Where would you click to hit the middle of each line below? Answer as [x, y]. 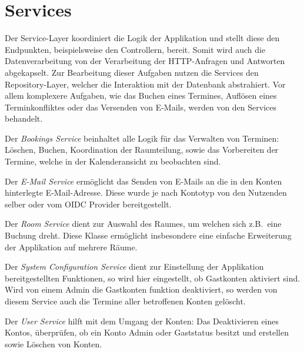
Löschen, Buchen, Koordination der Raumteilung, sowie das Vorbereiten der [142, 150]
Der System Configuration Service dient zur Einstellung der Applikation [134, 266]
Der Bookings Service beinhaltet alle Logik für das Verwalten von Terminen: [142, 138]
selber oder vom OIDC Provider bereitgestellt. [88, 204]
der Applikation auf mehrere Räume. [71, 247]
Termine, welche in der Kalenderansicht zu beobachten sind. [113, 161]
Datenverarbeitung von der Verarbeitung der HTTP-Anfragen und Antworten [145, 61]
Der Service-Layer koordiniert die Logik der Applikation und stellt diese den [142, 38]
